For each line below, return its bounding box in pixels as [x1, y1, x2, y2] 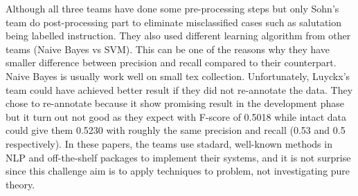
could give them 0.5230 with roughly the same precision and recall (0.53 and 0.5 [6, 123, 346, 137]
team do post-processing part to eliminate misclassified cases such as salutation [6, 14, 342, 29]
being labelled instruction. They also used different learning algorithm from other [6, 28, 351, 43]
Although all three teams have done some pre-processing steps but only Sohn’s [6, 1, 339, 15]
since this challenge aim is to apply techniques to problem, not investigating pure [6, 164, 350, 178]
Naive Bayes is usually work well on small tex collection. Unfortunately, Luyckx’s [6, 68, 350, 83]
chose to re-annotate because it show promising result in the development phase [6, 96, 344, 110]
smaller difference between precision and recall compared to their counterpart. [6, 55, 337, 70]
